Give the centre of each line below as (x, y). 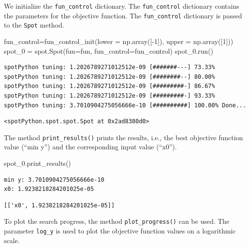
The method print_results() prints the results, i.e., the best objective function (124, 137)
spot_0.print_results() (37, 163)
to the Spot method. (34, 25)
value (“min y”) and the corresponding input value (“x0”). (90, 147)
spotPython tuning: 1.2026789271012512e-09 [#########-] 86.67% (110, 86)
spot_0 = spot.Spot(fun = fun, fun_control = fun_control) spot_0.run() (109, 51)
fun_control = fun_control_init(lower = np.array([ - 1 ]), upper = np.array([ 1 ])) (119, 41)
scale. (12, 240)
